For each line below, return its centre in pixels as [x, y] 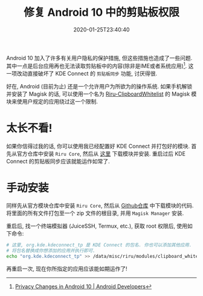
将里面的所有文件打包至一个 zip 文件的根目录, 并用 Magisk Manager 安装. [95, 213]
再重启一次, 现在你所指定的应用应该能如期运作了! [67, 269]
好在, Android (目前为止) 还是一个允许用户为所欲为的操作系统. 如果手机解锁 [99, 86]
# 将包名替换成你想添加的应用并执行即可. [51, 251]
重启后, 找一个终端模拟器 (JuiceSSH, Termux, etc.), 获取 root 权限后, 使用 [97, 226]
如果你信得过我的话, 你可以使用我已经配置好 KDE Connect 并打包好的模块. [98, 146]
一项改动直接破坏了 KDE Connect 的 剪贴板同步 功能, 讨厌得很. [82, 73]
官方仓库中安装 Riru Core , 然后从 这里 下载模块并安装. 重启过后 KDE [101, 153]
